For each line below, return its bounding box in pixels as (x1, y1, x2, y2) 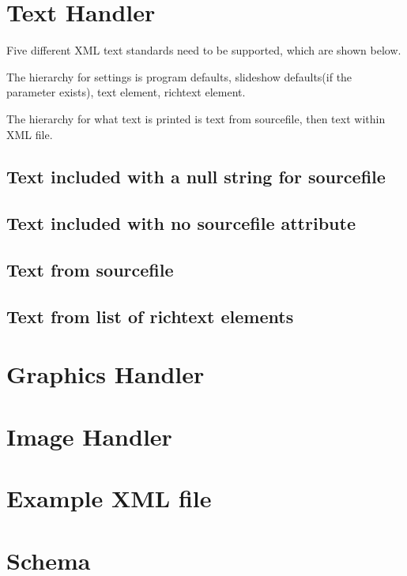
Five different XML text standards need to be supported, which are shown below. (6, 42, 401, 58)
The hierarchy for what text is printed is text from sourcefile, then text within (6, 110, 386, 126)
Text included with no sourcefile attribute (6, 211, 356, 235)
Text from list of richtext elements (6, 303, 294, 328)
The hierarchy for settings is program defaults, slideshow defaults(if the (6, 68, 352, 85)
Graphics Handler (6, 358, 205, 390)
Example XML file (6, 482, 212, 514)
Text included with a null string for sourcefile (6, 164, 386, 189)
